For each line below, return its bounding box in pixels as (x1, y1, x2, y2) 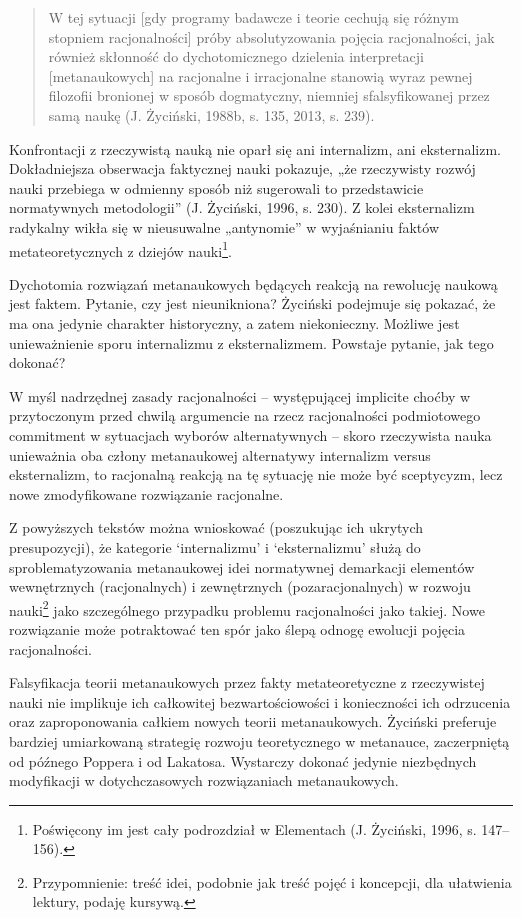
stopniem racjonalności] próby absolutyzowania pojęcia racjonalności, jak (48, 26, 495, 47)
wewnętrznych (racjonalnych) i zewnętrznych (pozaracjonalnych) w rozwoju (9, 576, 471, 597)
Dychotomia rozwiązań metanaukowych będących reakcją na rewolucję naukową (9, 273, 498, 294)
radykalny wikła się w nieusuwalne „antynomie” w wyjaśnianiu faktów (9, 216, 440, 237)
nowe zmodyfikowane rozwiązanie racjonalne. (9, 483, 284, 504)
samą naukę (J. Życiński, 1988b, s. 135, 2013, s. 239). (48, 104, 375, 125)
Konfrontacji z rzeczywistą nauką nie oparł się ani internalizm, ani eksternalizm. (9, 138, 502, 159)
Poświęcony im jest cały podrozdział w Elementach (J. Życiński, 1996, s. (32, 818, 477, 839)
